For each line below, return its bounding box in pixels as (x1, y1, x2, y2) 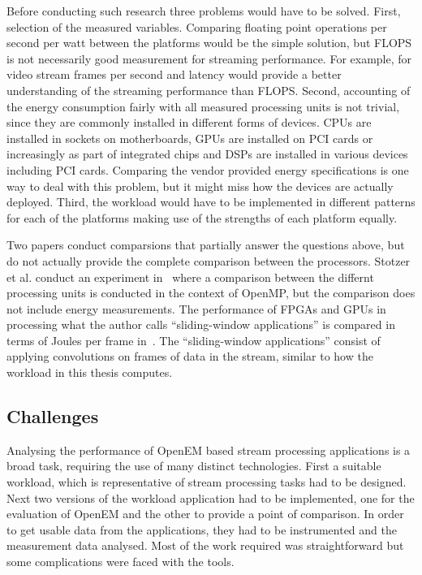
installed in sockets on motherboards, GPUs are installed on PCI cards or (6, 129, 373, 146)
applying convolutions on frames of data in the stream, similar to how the (6, 348, 373, 365)
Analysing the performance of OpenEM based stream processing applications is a (6, 441, 411, 458)
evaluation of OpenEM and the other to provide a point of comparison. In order (6, 505, 404, 522)
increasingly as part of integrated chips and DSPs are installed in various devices (6, 145, 408, 162)
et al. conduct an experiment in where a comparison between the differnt (6, 268, 374, 285)
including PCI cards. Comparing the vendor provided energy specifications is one (6, 161, 409, 178)
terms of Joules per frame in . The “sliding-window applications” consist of (6, 331, 381, 348)
